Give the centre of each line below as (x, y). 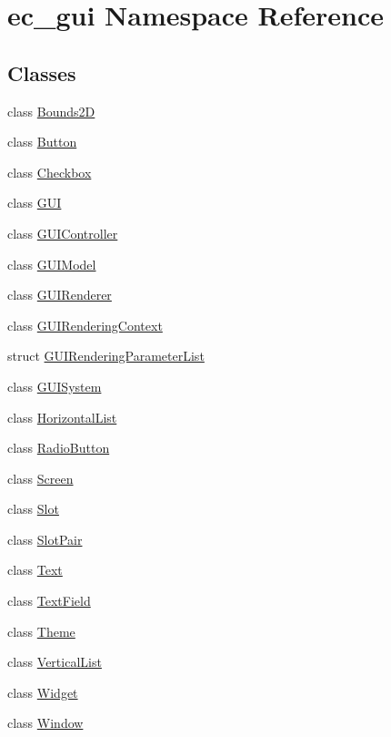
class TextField (49, 601)
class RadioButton (59, 448)
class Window (45, 723)
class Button (42, 142)
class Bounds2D (51, 111)
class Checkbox (50, 172)
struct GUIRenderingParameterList (106, 356)
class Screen (40, 478)
